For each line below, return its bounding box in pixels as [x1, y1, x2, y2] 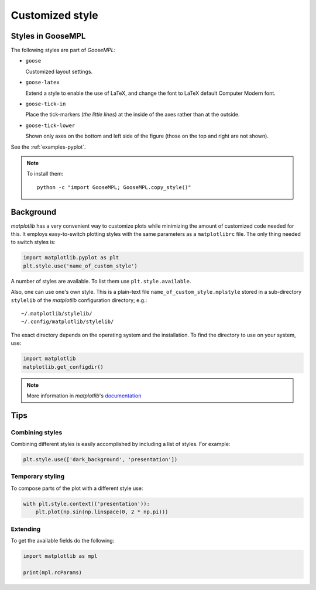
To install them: [26, 170, 64, 177]
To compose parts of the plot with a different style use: [11, 485, 143, 492]
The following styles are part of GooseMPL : [11, 47, 116, 54]
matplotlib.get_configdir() [23, 363, 104, 370]
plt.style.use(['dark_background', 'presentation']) [23, 457, 178, 463]
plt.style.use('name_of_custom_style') [23, 262, 138, 269]
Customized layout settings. [25, 68, 93, 75]
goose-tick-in [25, 101, 66, 108]
